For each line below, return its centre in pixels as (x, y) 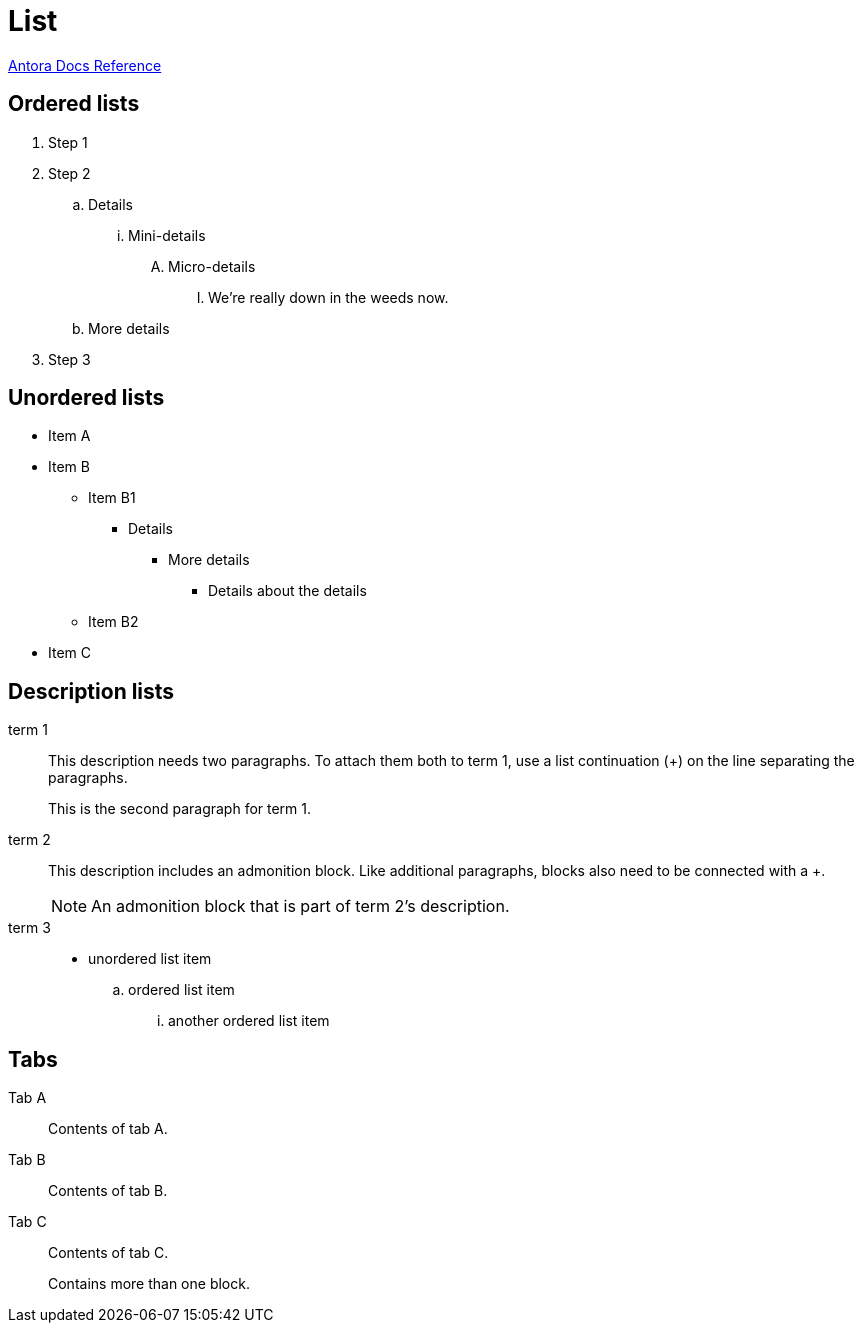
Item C (69, 653)
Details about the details (287, 591)
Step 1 (68, 142)
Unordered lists (86, 398)
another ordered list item (249, 1021)
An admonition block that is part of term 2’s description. (300, 906)
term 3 (29, 928)
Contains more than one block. (149, 1284)
